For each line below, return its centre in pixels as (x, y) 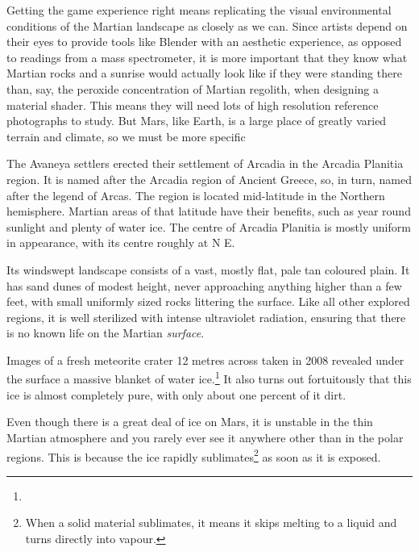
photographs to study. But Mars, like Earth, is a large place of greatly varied (197, 121)
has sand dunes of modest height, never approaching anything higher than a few (204, 285)
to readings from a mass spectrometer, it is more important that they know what (207, 57)
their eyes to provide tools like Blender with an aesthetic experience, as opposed (204, 42)
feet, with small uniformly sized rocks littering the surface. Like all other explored (208, 301)
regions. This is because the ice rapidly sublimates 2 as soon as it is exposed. (194, 455)
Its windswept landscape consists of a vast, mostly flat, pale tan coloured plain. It (208, 269)
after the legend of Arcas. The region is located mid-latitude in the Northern (196, 195)
